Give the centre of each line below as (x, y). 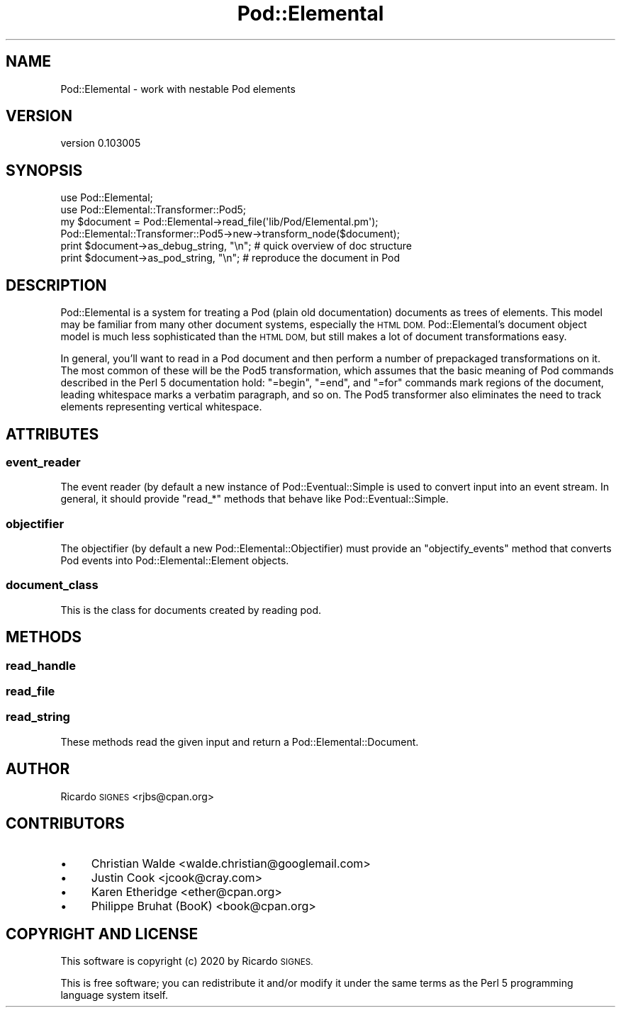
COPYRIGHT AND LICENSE (102, 934)
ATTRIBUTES (52, 434)
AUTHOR (38, 769)
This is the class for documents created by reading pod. (191, 610)
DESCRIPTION (56, 285)
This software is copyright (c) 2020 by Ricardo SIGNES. (187, 961)
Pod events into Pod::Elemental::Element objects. (175, 561)
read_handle (41, 665)
